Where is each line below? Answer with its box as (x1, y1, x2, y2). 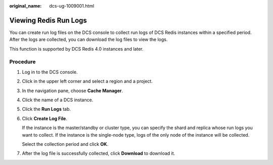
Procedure (9, 58, 36, 65)
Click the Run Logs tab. (22, 106, 71, 112)
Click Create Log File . (22, 115, 68, 121)
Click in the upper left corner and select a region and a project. (22, 78, 153, 85)
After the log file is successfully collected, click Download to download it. (22, 150, 175, 156)
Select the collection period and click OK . (22, 141, 109, 147)
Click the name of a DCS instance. (22, 97, 94, 103)
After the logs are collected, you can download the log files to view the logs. (9, 36, 168, 43)
